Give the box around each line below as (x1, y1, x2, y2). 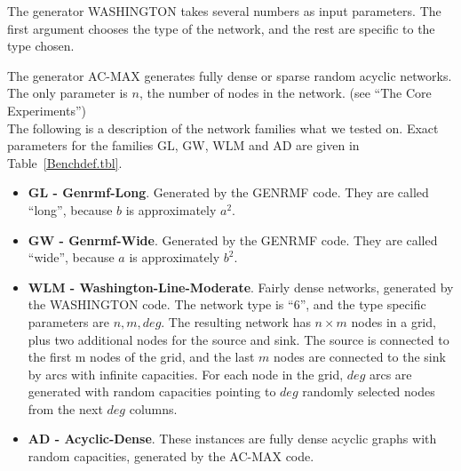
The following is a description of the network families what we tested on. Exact (7, 118, 439, 137)
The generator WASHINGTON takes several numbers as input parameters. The (7, 2, 441, 20)
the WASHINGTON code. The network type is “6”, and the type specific (28, 295, 426, 314)
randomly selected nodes (302, 382, 435, 401)
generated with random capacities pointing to (28, 382, 276, 401)
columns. (129, 399, 178, 418)
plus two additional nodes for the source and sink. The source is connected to (28, 330, 449, 348)
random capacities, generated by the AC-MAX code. (28, 447, 314, 466)
